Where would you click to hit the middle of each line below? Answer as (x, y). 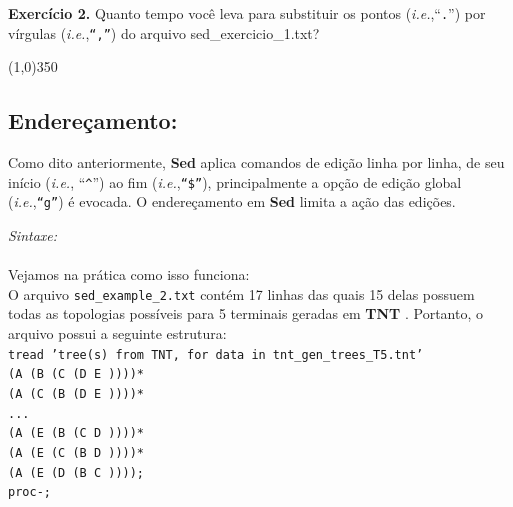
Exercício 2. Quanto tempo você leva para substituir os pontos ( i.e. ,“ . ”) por (247, 13)
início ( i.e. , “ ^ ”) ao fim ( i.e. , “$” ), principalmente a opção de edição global (235, 181)
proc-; (29, 492)
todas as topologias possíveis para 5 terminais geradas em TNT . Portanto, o (246, 313)
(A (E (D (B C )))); (76, 472)
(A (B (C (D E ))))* (76, 374)
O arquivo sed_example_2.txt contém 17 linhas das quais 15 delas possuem (241, 293)
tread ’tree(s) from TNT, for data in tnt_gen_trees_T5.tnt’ (216, 354)
